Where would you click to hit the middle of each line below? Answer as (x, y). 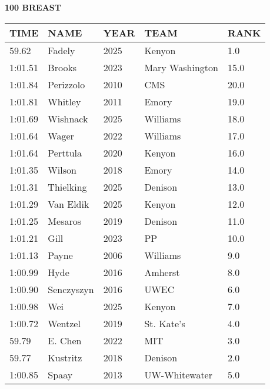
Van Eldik (69, 204)
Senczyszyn (71, 289)
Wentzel (64, 323)
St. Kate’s (165, 323)
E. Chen (65, 340)
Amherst (162, 272)
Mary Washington (181, 67)
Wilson (62, 169)
